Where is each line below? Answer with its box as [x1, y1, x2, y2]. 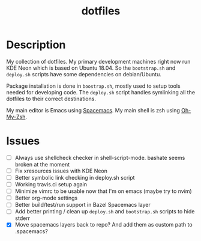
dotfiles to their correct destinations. [6, 95, 96, 102]
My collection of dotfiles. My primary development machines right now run [6, 58, 191, 65]
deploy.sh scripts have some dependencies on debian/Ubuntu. [6, 70, 162, 78]
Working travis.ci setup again [14, 181, 88, 188]
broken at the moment [14, 160, 70, 168]
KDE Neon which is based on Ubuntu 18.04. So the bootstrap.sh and [6, 64, 176, 72]
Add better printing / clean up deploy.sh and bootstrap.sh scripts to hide [14, 208, 195, 215]
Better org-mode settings [14, 194, 78, 202]
